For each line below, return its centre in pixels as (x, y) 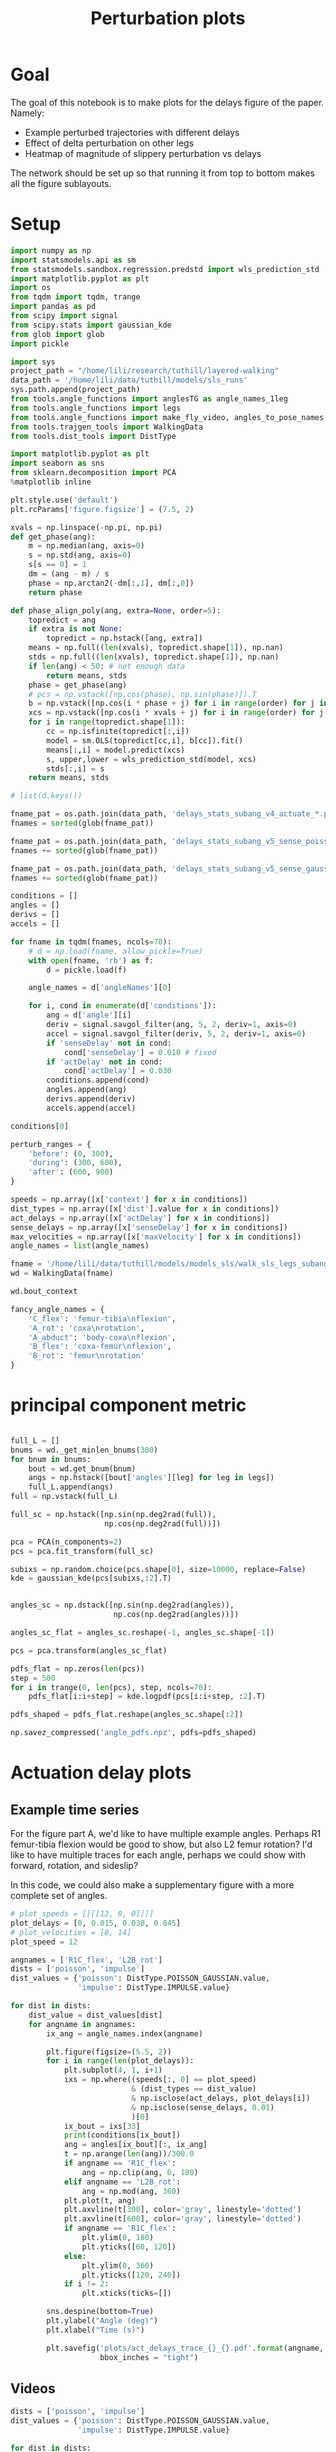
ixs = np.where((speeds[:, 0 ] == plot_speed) (160, 2080)
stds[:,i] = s (75, 768)
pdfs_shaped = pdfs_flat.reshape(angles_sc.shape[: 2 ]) (127, 1715)
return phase (55, 592)
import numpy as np (51, 250)
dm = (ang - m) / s (69, 574)
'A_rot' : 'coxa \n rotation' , (86, 1328)
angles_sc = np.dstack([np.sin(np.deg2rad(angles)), (122, 1605)
